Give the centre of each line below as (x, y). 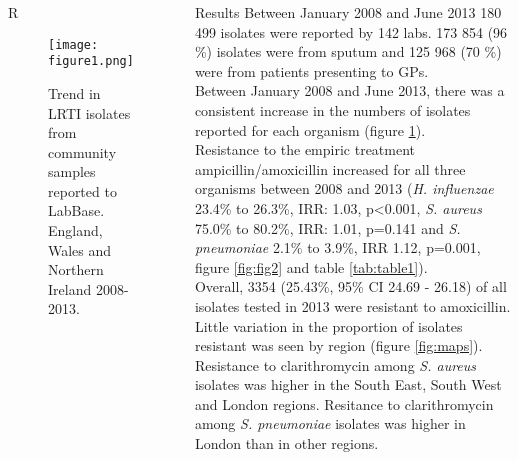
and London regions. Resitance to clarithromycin (344, 403)
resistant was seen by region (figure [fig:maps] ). (338, 345)
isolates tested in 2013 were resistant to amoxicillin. (352, 305)
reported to (82, 190)
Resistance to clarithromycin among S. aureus (335, 364)
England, (75, 230)
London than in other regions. (286, 443)
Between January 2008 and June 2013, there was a (349, 90)
